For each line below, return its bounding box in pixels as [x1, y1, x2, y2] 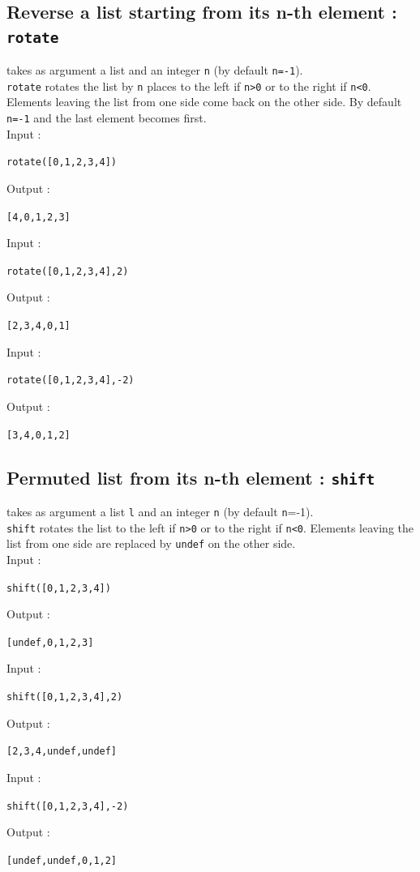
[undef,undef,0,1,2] [6, 854, 118, 866]
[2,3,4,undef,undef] [6, 746, 118, 758]
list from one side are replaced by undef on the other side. [6, 535, 296, 552]
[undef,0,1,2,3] [6, 636, 94, 648]
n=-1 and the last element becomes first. [6, 109, 207, 126]
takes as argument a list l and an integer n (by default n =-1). [6, 503, 314, 520]
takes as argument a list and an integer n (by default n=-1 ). [6, 62, 303, 79]
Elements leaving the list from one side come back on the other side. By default [6, 93, 402, 110]
